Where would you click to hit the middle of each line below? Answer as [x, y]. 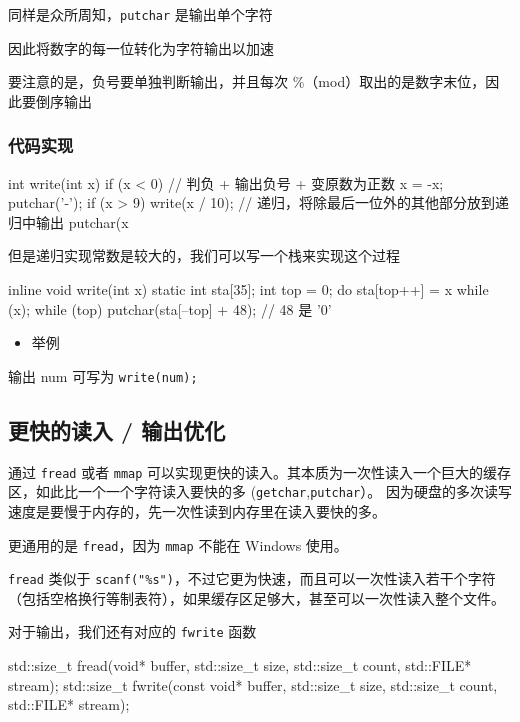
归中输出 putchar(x [68, 221]
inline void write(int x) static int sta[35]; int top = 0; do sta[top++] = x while [248, 289]
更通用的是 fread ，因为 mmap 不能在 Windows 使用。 [178, 544]
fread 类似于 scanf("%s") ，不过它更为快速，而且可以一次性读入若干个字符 [252, 578]
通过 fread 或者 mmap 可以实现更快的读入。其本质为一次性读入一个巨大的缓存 [260, 471]
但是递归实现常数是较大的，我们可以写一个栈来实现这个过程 [204, 255]
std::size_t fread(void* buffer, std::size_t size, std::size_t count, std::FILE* [240, 665]
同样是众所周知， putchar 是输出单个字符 [140, 14]
